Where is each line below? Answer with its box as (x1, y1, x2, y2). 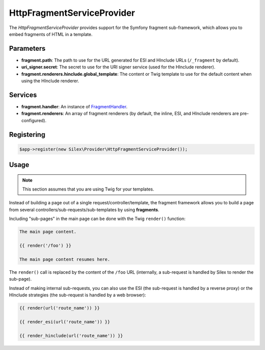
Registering (9, 130, 46, 139)
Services (9, 91, 37, 99)
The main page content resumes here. (19, 256, 110, 262)
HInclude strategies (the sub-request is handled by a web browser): (9, 292, 146, 298)
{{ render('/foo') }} (19, 243, 72, 249)
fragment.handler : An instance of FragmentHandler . (21, 103, 128, 109)
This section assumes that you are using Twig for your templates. (22, 186, 155, 192)
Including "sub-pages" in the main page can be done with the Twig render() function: (9, 216, 186, 222)
